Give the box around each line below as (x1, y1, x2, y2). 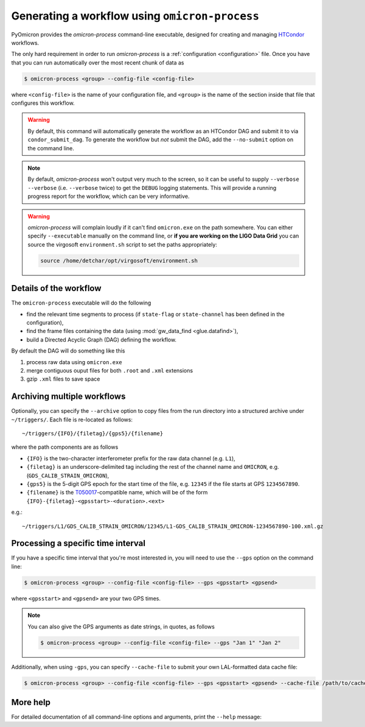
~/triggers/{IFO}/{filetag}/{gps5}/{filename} (22, 430, 164, 437)
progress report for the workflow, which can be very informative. (27, 192, 190, 200)
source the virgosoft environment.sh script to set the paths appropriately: (27, 241, 217, 248)
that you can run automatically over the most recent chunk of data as (11, 58, 184, 66)
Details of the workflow (11, 283, 102, 293)
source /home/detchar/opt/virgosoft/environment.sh (40, 257, 198, 264)
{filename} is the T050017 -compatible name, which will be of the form (26, 489, 208, 496)
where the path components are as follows (11, 443, 119, 451)
